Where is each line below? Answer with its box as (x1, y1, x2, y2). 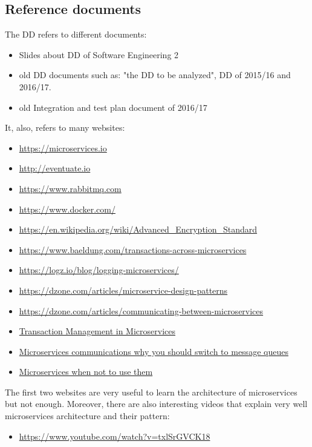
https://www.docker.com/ (19, 202, 115, 215)
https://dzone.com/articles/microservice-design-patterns (19, 283, 228, 296)
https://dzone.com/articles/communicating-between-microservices (19, 304, 264, 317)
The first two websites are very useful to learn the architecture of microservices (5, 385, 297, 398)
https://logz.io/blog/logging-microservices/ (19, 263, 179, 276)
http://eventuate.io (19, 162, 91, 174)
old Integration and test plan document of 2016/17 (19, 101, 207, 113)
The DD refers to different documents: (5, 28, 147, 41)
